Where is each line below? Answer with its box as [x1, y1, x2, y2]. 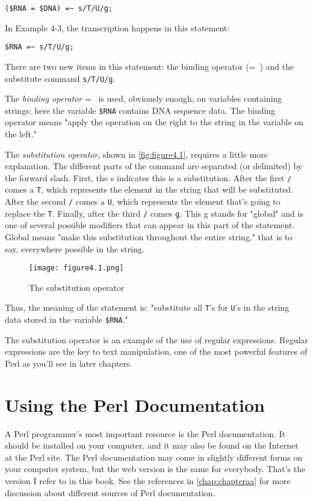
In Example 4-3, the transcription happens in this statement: [5, 21, 230, 34]
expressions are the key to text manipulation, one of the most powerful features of [5, 345, 308, 358]
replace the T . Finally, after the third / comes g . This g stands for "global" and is [5, 207, 303, 219]
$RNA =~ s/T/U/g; [5, 43, 74, 52]
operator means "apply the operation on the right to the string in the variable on [5, 116, 304, 128]
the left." [5, 128, 37, 140]
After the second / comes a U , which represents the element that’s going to [5, 195, 280, 208]
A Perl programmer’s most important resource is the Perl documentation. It [5, 427, 286, 440]
